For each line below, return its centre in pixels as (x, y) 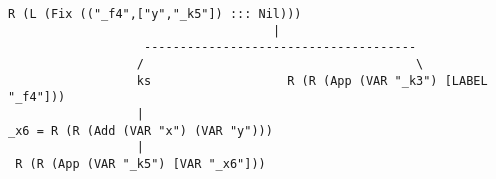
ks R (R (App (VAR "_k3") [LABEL (312, 80)
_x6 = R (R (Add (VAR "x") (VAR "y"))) (140, 130)
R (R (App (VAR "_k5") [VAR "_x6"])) (140, 163)
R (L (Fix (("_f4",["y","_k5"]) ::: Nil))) (155, 14)
